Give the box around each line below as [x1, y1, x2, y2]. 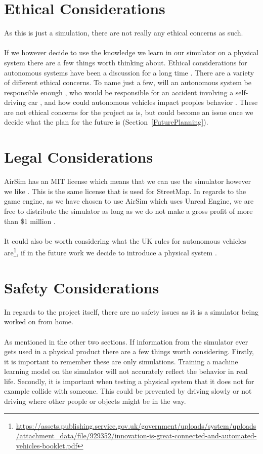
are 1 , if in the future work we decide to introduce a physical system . [4, 246, 217, 257]
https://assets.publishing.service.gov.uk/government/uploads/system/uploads [16, 420, 256, 431]
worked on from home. [4, 316, 73, 327]
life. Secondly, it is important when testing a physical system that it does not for [4, 375, 254, 386]
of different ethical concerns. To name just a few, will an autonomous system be [4, 77, 251, 88]
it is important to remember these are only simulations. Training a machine [4, 356, 238, 366]
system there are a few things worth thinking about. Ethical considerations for [4, 57, 247, 67]
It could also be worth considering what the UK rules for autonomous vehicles [4, 235, 246, 246]
